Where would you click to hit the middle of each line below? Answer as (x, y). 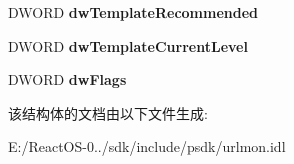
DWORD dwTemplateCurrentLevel (128, 45)
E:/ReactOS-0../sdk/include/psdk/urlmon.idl (147, 146)
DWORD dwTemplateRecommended (133, 12)
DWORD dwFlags (67, 79)
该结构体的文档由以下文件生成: (108, 112)
